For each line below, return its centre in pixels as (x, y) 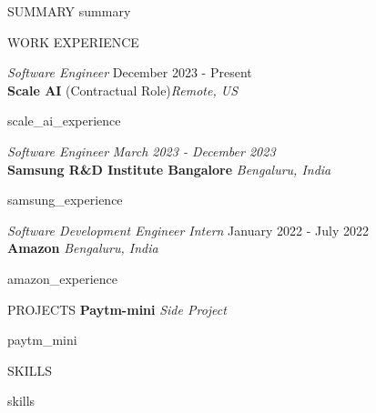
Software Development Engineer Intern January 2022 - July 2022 (188, 230)
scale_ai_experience (64, 121)
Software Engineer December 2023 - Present (130, 72)
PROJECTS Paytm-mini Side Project (117, 309)
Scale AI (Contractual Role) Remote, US (123, 90)
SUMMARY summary (69, 11)
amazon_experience (62, 278)
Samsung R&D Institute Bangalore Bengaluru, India (169, 169)
